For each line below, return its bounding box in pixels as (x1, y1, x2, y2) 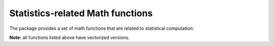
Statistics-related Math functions (9, 8, 153, 19)
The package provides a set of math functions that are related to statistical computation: (9, 25, 194, 31)
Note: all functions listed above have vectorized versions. (9, 34, 130, 40)
